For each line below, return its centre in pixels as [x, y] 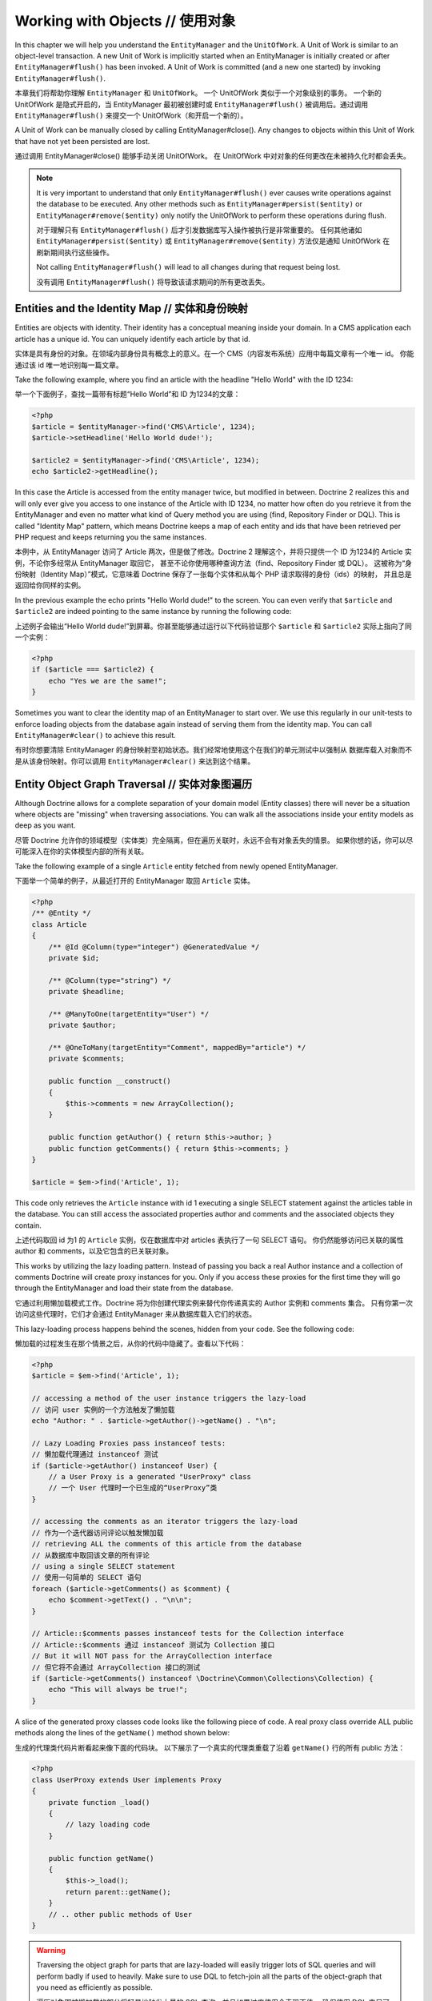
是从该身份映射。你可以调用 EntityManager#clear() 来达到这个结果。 [135, 761]
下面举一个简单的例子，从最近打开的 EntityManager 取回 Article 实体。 [135, 881]
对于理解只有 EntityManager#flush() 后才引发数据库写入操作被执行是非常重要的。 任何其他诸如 [199, 230]
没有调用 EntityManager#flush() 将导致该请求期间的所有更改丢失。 [153, 282]
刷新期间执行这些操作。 [75, 252]
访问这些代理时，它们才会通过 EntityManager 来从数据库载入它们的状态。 [135, 1314]
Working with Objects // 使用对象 [125, 21]
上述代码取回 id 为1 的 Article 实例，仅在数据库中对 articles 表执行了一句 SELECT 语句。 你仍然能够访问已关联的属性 [209, 1240]
